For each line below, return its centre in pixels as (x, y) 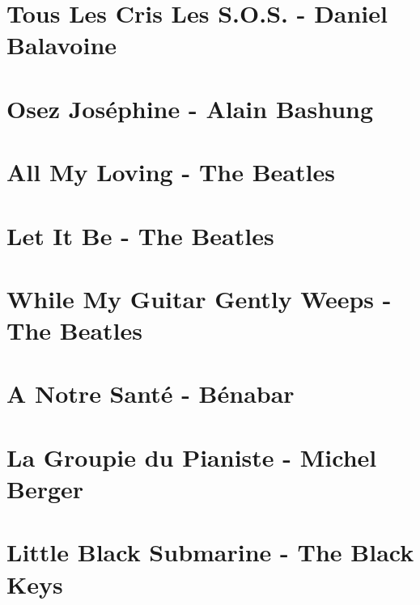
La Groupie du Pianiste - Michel (192, 457)
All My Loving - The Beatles (171, 172)
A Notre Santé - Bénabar (151, 393)
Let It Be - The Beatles (140, 235)
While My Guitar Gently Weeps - (199, 298)
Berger (45, 489)
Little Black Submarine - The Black (210, 552)
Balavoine (62, 45)
